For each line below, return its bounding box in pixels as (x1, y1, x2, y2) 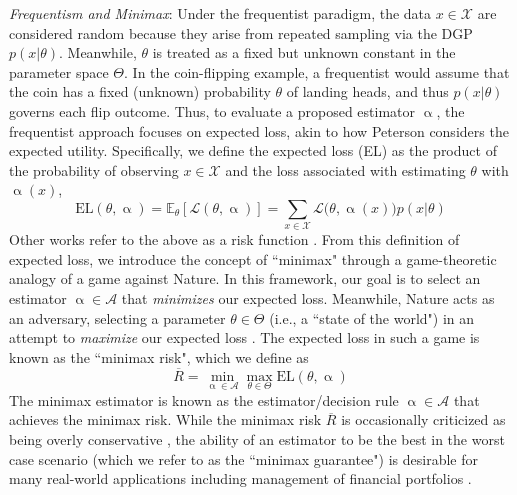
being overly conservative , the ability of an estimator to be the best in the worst (9, 429, 505, 450)
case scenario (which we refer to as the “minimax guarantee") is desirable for (9, 448, 478, 469)
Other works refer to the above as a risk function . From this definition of (9, 229, 460, 250)
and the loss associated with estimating (225, 159, 466, 180)
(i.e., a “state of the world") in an (269, 307, 475, 328)
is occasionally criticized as (341, 409, 506, 430)
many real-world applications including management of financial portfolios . (9, 468, 472, 489)
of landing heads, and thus (286, 81, 449, 102)
